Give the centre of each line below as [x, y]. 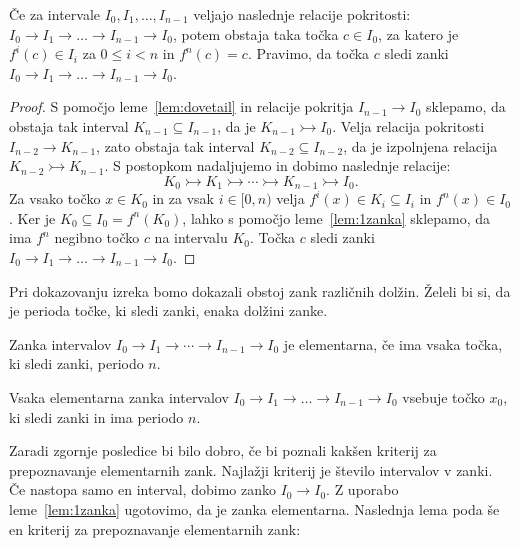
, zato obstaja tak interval [175, 145]
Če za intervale [55, 14]
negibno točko [97, 237]
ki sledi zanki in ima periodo [96, 416]
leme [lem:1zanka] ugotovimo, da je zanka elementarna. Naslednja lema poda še [254, 508]
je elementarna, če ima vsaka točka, [393, 343]
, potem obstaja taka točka [256, 33]
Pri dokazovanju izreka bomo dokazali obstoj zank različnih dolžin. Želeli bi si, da [260, 290]
